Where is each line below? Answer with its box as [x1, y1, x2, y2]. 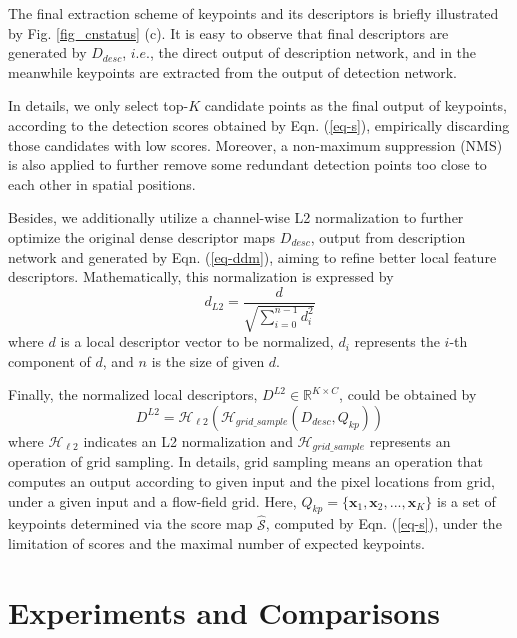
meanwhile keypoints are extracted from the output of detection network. [8, 61, 458, 82]
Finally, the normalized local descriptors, [8, 384, 258, 405]
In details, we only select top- [8, 95, 189, 116]
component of [8, 350, 91, 371]
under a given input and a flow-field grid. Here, [8, 490, 297, 511]
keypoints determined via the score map [8, 513, 253, 534]
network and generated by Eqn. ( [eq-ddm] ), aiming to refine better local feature [8, 246, 497, 267]
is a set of [437, 490, 496, 511]
